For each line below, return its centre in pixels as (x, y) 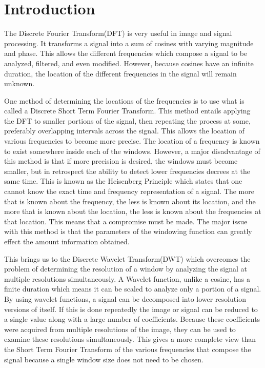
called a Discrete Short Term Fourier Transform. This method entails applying (127, 111)
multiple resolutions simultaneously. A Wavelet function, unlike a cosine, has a (127, 278)
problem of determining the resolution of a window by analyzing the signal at (126, 269)
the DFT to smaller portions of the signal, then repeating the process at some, (127, 120)
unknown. (19, 83)
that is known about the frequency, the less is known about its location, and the (130, 201)
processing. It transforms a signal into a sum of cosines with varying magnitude (129, 43)
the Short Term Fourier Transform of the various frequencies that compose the (128, 349)
